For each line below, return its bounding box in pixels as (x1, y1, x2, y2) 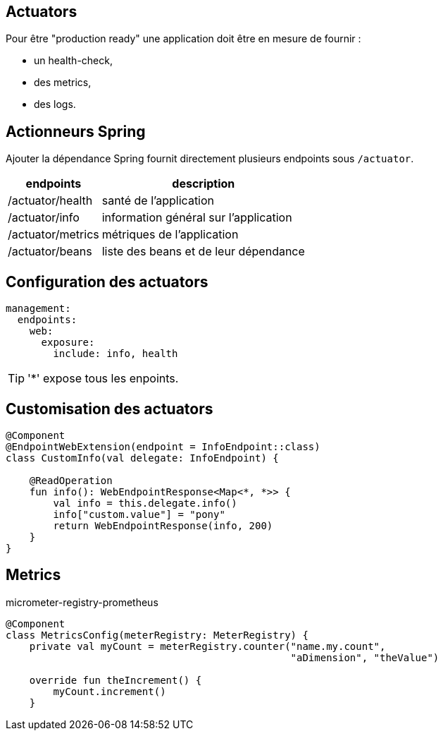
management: (6, 303, 71, 315)
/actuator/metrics (8, 227, 99, 242)
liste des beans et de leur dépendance (101, 244, 305, 259)
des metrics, (34, 76, 92, 89)
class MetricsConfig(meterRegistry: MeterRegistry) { (6, 629, 308, 641)
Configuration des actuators (6, 272, 208, 291)
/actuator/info (8, 210, 80, 225)
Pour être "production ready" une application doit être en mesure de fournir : (6, 32, 361, 45)
